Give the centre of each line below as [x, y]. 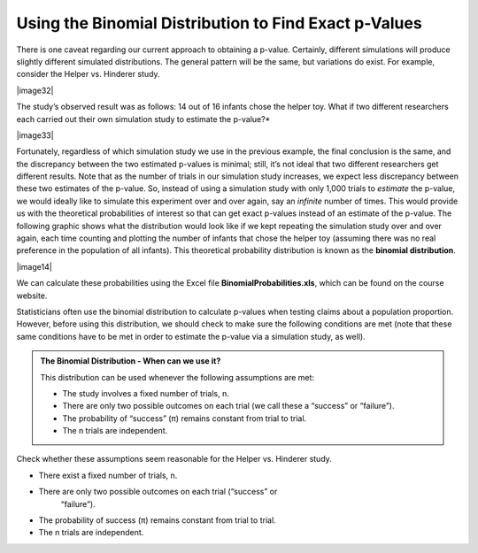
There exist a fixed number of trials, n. [108, 475]
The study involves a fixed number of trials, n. [146, 393]
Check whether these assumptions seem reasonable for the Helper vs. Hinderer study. [174, 459]
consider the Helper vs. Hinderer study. [88, 74]
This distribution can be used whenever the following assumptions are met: [177, 377]
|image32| [35, 90]
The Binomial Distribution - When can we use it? [131, 361]
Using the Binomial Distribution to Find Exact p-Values [219, 23]
